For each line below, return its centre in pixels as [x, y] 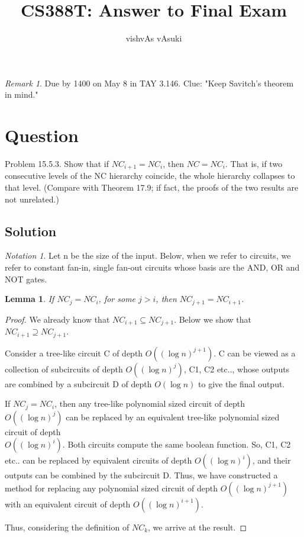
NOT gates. [26, 279]
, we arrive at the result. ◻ [198, 527]
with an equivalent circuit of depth [68, 504]
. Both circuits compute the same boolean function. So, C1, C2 [177, 444]
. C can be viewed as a [255, 353]
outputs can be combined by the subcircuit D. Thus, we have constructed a [141, 475]
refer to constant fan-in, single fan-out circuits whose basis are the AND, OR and [152, 267]
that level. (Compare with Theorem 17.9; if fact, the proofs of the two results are [152, 187]
